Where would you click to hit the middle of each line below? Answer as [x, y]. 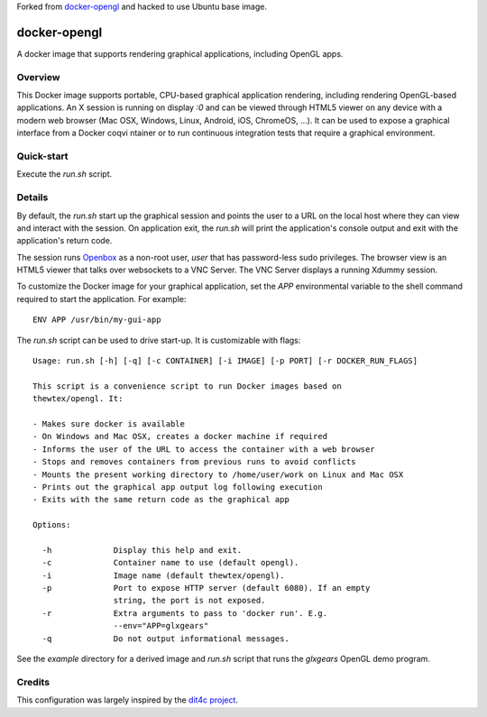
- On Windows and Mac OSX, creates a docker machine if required [180, 437]
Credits [33, 682]
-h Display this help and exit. [142, 550]
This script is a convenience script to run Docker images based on [187, 386]
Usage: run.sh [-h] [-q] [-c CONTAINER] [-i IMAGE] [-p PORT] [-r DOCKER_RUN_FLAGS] [225, 361]
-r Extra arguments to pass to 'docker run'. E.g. [185, 613]
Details [32, 198]
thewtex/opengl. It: [78, 399]
